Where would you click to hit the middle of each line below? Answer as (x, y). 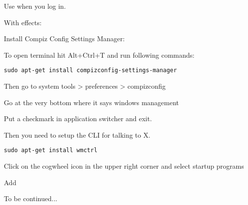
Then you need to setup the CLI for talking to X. (77, 134)
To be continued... (31, 198)
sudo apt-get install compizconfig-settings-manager (90, 71)
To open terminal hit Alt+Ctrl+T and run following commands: (99, 55)
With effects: (23, 22)
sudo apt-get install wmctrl (51, 150)
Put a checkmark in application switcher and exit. (78, 118)
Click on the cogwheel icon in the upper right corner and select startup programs (124, 166)
